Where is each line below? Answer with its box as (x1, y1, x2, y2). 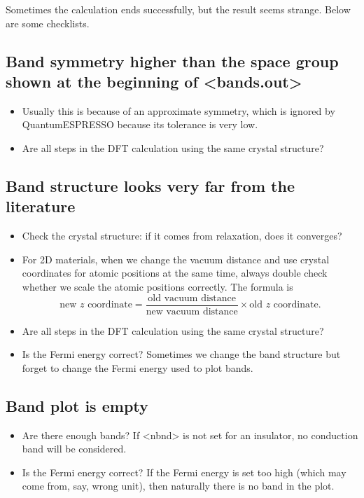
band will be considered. (22, 441, 127, 456)
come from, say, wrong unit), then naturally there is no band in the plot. (22, 478, 335, 493)
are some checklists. (6, 15, 90, 30)
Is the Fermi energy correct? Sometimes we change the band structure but (22, 347, 341, 361)
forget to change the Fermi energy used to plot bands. (22, 360, 253, 375)
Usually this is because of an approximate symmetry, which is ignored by (22, 103, 335, 118)
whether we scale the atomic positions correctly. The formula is (22, 279, 293, 293)
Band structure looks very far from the (6, 174, 295, 196)
